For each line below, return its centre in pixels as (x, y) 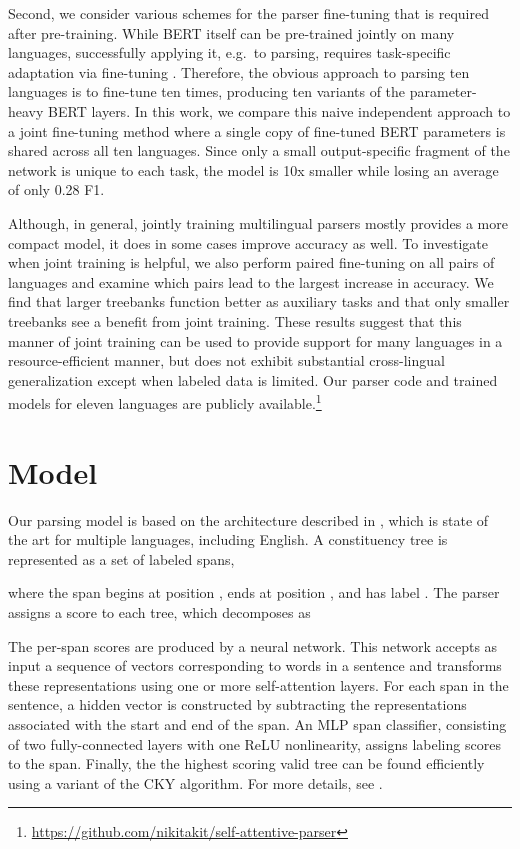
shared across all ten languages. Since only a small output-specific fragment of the (259, 150)
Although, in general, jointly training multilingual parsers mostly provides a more (258, 222)
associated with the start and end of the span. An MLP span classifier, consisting (257, 724)
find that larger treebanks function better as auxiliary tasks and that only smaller (259, 301)
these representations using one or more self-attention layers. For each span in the (258, 684)
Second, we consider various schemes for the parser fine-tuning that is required (248, 13)
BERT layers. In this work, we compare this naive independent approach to (279, 110)
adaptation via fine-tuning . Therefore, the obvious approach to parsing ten (239, 71)
